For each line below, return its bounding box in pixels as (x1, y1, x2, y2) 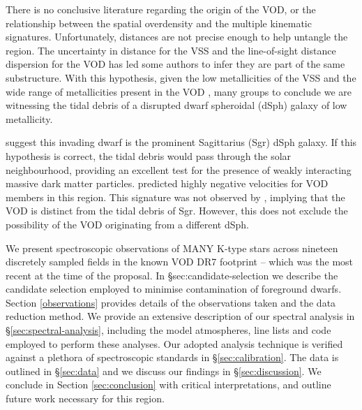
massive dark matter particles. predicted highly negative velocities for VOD (6, 176, 329, 191)
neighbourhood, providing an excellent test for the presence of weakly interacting (6, 162, 352, 177)
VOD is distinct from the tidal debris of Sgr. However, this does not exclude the (6, 203, 348, 218)
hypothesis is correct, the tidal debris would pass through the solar (6, 148, 292, 163)
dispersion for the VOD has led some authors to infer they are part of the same (6, 57, 345, 71)
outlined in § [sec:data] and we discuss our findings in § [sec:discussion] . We (6, 363, 322, 378)
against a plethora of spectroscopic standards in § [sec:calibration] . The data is (6, 350, 339, 365)
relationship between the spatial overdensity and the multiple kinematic (6, 15, 312, 30)
